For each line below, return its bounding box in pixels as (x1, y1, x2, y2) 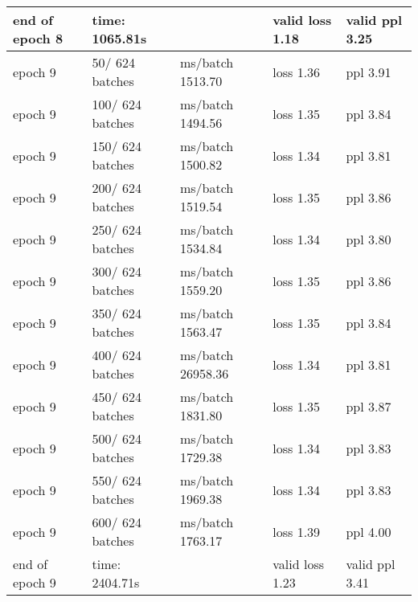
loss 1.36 (273, 62, 321, 81)
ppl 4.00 (346, 522, 391, 541)
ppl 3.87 (346, 396, 391, 416)
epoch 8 (13, 29, 64, 47)
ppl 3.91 (346, 62, 391, 81)
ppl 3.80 (346, 229, 391, 248)
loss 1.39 (273, 522, 321, 541)
